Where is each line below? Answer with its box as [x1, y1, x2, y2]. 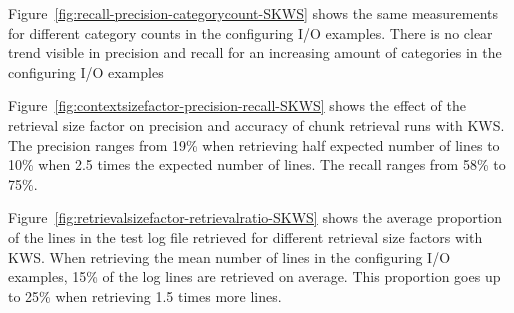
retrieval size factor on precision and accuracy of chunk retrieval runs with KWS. [8, 114, 505, 135]
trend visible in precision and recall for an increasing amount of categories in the [8, 42, 502, 63]
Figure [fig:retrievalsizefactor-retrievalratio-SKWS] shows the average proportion [8, 207, 502, 228]
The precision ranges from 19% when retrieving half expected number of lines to [8, 134, 500, 155]
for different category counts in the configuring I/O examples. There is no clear [8, 22, 493, 43]
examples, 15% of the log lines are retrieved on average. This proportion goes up [8, 266, 501, 287]
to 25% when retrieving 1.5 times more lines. [8, 285, 282, 306]
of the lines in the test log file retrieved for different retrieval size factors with [8, 226, 483, 247]
